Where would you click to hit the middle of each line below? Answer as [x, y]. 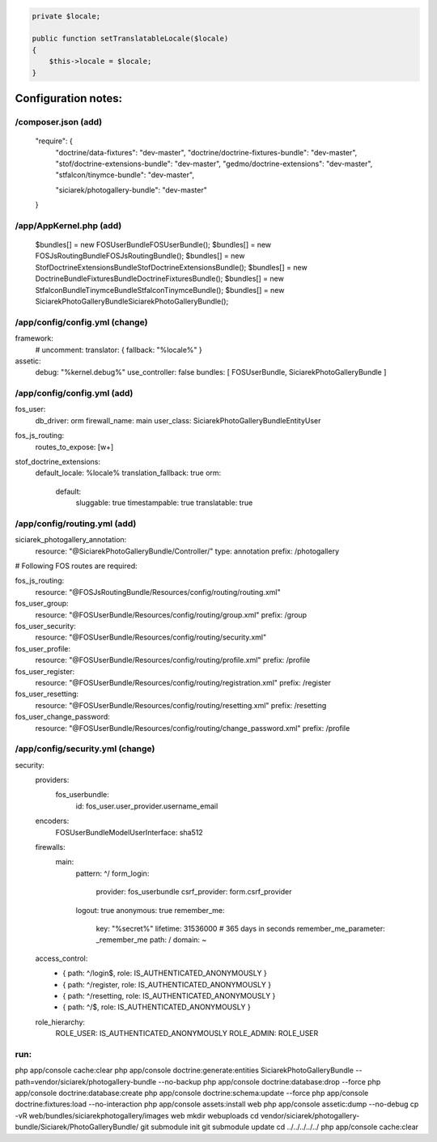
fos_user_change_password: [63, 717]
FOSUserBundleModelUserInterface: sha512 [129, 832]
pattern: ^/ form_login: [112, 873]
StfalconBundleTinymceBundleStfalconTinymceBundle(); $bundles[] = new [160, 290]
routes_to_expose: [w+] [74, 447]
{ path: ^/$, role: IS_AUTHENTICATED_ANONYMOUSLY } [157, 1007]
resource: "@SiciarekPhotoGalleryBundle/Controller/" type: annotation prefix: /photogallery [187, 551]
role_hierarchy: [60, 1022]
